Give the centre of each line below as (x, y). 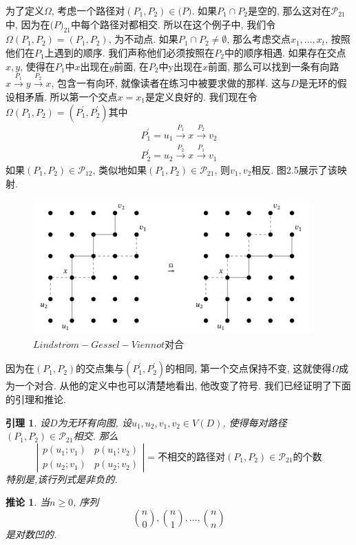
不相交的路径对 (192, 457)
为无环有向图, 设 (94, 422)
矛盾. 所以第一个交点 (71, 96)
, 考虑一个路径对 (88, 10)
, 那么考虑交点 (259, 39)
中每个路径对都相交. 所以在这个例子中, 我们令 (174, 24)
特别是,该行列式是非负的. (62, 479)
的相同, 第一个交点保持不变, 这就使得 (249, 368)
